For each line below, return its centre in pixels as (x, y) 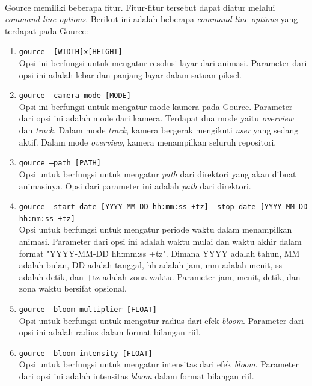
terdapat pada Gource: (47, 30)
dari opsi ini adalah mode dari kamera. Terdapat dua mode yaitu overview (156, 118)
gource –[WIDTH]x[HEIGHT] (71, 52)
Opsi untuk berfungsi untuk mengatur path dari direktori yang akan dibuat (158, 173)
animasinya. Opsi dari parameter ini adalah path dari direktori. (135, 185)
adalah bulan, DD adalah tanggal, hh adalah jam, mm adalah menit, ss (151, 265)
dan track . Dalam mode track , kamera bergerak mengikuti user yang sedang (159, 130)
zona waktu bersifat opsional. (73, 288)
